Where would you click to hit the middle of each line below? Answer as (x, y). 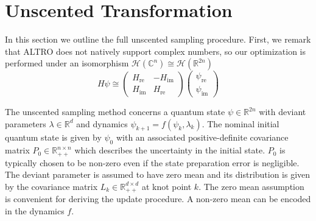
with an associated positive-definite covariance (202, 137)
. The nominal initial (241, 123)
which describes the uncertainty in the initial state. (170, 150)
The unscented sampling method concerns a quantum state (115, 112)
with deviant (283, 112)
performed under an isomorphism (67, 63)
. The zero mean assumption (251, 186)
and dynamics (102, 123)
